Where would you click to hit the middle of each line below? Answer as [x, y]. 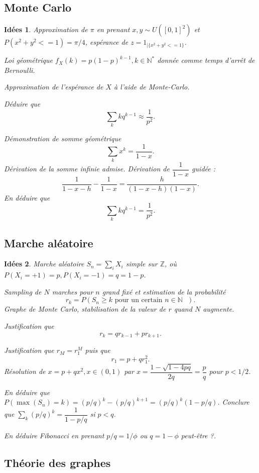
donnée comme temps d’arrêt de [206, 60]
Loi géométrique [28, 60]
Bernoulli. [20, 70]
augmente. [219, 309]
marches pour [73, 291]
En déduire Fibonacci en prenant [54, 436]
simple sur [142, 264]
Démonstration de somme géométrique [63, 138]
